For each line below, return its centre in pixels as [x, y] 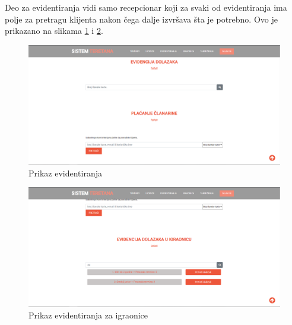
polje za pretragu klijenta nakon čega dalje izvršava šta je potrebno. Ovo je [141, 19]
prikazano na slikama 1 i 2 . [54, 31]
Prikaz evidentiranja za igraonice [88, 315]
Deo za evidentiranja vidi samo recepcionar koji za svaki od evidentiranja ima [146, 7]
